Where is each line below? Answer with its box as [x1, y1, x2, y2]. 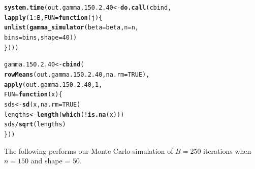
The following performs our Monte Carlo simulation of [4, 145, 173, 156]
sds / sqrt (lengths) [4, 121, 66, 128]
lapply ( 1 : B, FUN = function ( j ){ [4, 14, 103, 21]
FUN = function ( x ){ [4, 91, 62, 98]
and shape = [30, 155, 71, 166]
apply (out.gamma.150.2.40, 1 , [4, 81, 103, 88]
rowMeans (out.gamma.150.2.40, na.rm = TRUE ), [4, 71, 150, 78]
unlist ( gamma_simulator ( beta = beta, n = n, [4, 24, 139, 31]
